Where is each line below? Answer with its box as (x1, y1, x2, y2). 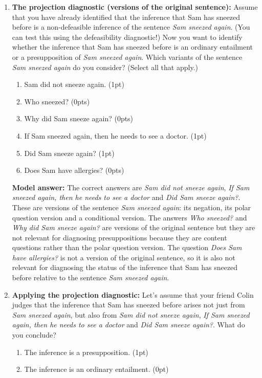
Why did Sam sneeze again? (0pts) (24, 113, 134, 124)
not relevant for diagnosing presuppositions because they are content (12, 232, 227, 242)
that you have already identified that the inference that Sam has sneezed (12, 11, 240, 22)
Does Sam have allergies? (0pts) (24, 165, 124, 175)
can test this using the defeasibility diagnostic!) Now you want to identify (12, 31, 243, 42)
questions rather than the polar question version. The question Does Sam (12, 242, 242, 253)
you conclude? (12, 329, 56, 340)
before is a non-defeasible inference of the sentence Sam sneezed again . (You (12, 21, 250, 32)
